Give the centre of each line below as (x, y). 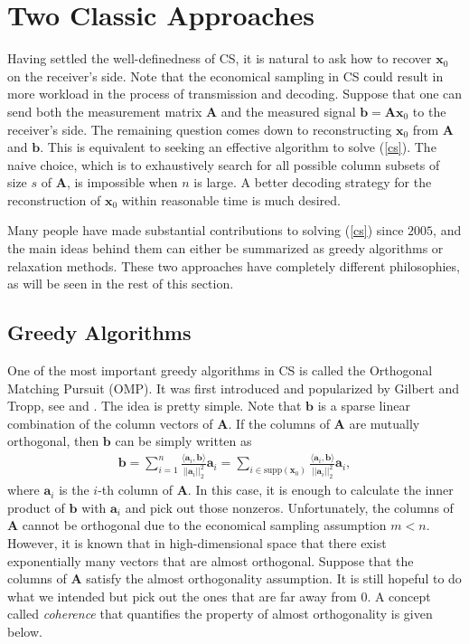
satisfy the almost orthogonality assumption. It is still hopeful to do (274, 578)
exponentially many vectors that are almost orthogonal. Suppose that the (211, 560)
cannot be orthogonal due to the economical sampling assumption (204, 525)
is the (74, 490)
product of (36, 507)
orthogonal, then (53, 441)
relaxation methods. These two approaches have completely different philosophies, (234, 265)
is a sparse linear (364, 406)
